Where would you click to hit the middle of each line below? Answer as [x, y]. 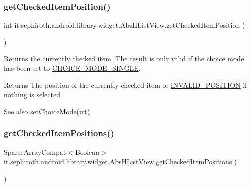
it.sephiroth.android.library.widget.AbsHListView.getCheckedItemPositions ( [121, 161]
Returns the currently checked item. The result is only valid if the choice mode [124, 58]
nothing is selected [32, 94]
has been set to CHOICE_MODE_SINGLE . [72, 68]
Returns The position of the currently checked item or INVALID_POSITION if [125, 85]
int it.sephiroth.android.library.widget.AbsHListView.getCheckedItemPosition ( [125, 25]
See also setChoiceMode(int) [47, 111]
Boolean [87, 152]
